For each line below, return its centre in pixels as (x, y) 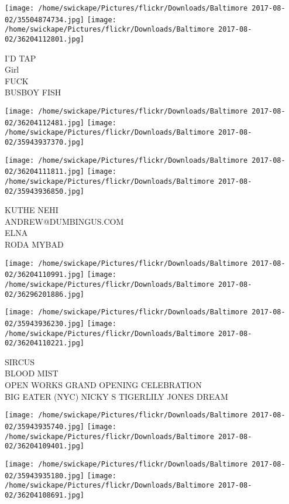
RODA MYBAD (34, 244)
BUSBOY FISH (33, 92)
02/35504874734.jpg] (45, 20)
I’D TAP (20, 58)
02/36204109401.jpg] (45, 446)
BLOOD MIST (32, 373)
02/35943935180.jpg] (45, 476)
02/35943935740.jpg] (45, 426)
